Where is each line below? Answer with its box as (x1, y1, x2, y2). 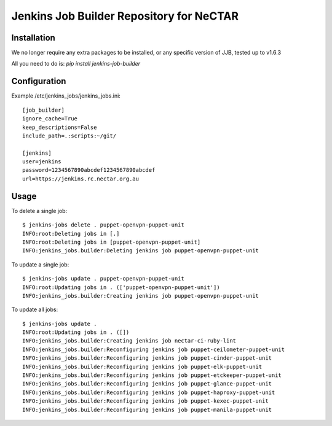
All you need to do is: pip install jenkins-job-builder (11, 60, 141, 68)
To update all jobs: (11, 306, 58, 313)
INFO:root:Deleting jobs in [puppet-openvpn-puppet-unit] (22, 238, 201, 246)
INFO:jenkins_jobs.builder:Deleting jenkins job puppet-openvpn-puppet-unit (22, 247, 259, 254)
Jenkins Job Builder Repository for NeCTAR (11, 9, 239, 23)
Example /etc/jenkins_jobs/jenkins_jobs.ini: (11, 92, 121, 99)
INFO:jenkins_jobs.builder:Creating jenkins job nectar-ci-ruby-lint (22, 338, 237, 344)
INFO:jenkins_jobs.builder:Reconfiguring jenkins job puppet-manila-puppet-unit (22, 406, 272, 413)
